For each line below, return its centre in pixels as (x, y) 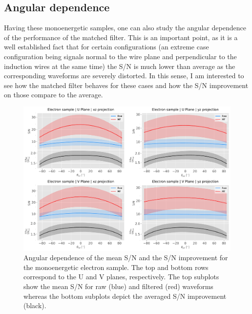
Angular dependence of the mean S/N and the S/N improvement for (126, 258)
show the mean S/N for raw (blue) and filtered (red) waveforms (118, 286)
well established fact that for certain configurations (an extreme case (106, 47)
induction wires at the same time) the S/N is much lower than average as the (120, 66)
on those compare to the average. (53, 95)
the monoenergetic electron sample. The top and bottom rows (116, 267)
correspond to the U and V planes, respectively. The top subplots (121, 277)
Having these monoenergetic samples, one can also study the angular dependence (125, 28)
